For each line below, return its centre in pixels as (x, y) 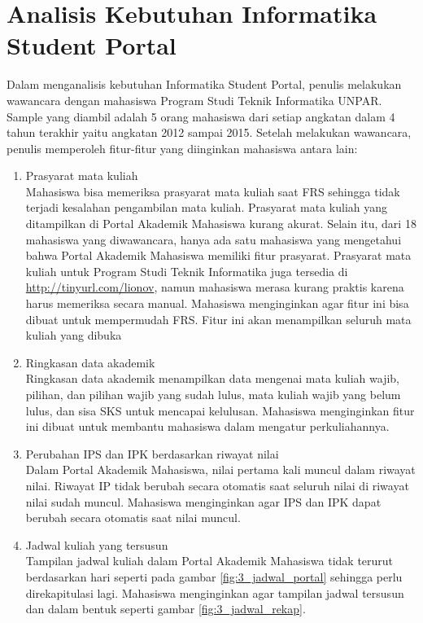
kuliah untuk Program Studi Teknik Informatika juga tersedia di (187, 271)
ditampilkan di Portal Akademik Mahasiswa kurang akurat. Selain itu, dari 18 (221, 224)
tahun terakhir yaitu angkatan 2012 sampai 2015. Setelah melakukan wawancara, (209, 132)
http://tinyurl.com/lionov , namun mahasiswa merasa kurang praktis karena (215, 287)
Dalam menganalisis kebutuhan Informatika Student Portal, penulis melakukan (204, 84)
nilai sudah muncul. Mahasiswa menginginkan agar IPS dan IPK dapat (203, 501)
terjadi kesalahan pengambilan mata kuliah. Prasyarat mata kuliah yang (207, 207)
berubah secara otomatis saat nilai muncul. (133, 518)
